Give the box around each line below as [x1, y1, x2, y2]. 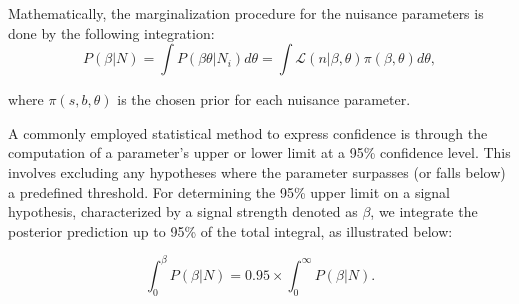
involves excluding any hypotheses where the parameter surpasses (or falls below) [8, 161, 506, 182]
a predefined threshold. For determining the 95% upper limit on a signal [8, 181, 450, 202]
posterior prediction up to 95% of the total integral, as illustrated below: [8, 220, 453, 241]
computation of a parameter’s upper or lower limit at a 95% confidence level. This [8, 142, 511, 163]
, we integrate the [370, 201, 478, 222]
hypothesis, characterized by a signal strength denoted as [8, 201, 358, 222]
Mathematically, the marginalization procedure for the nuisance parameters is [8, 3, 484, 23]
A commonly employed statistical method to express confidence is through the [8, 122, 488, 143]
